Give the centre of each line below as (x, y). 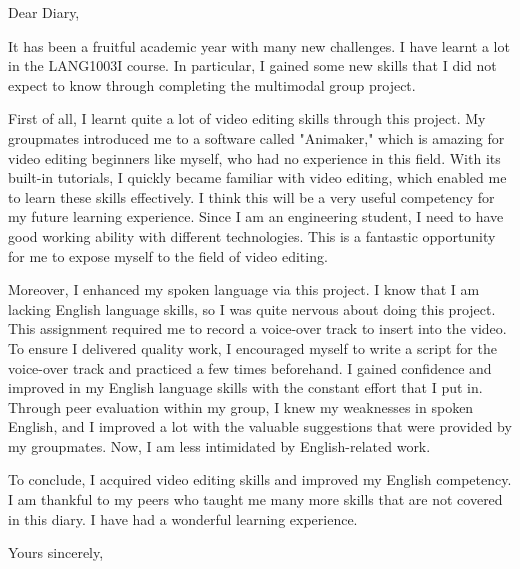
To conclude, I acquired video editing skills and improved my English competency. (260, 479)
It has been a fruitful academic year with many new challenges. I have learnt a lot (259, 45)
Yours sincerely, (56, 552)
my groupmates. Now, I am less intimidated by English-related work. (219, 445)
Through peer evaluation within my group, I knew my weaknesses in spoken (241, 406)
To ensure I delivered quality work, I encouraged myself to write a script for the (252, 347)
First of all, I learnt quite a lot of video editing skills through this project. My (247, 118)
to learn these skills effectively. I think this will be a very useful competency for (251, 196)
